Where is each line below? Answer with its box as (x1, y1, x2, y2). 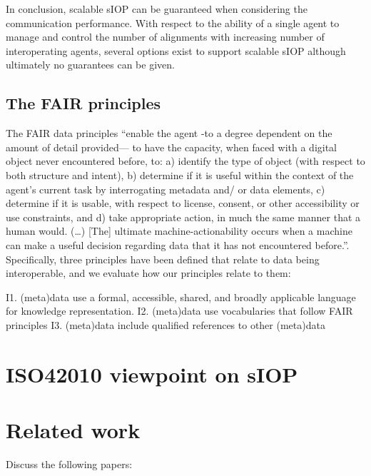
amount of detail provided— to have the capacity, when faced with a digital (6, 139, 337, 154)
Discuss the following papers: (6, 456, 133, 471)
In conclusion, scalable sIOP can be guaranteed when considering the (6, 1, 308, 16)
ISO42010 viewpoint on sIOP (6, 359, 298, 388)
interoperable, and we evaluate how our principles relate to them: (6, 265, 291, 280)
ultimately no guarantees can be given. (6, 57, 175, 72)
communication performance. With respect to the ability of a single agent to (6, 15, 340, 30)
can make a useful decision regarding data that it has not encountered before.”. (6, 237, 350, 252)
